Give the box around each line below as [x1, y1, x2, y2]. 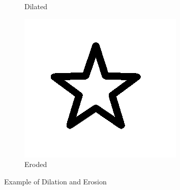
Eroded [24, 159, 47, 170]
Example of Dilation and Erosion [4, 176, 107, 186]
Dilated [24, 1, 47, 11]
